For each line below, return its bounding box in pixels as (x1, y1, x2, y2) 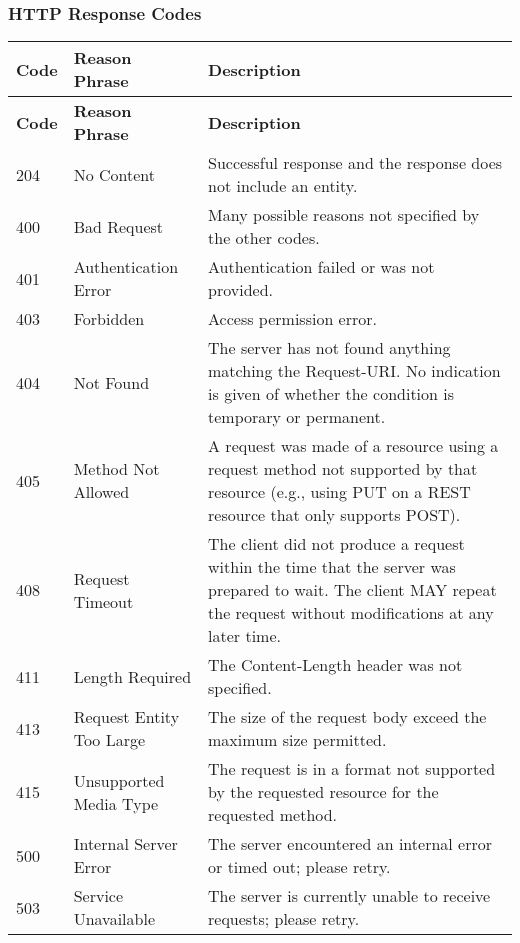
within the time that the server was (208, 555, 456, 579)
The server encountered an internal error (208, 832, 492, 856)
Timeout (73, 589, 134, 613)
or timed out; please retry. (208, 855, 391, 879)
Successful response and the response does (208, 151, 503, 175)
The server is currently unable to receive (208, 884, 491, 908)
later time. (208, 624, 281, 648)
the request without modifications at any (208, 601, 494, 625)
